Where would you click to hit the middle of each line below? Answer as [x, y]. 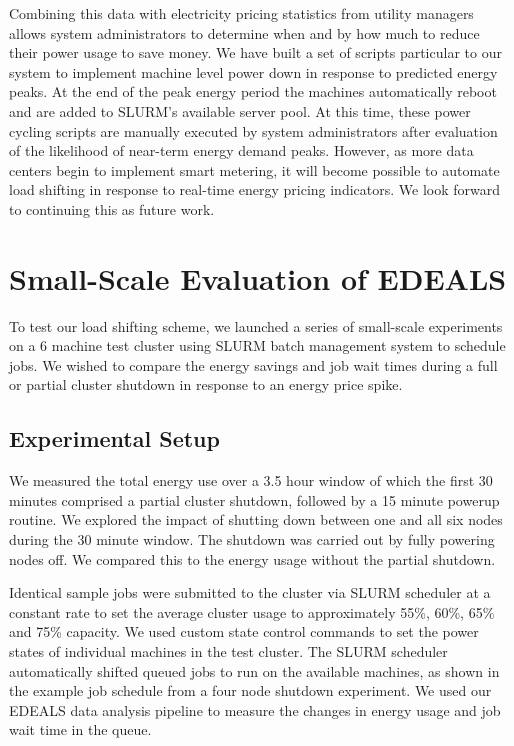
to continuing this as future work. [112, 208]
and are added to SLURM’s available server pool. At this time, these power [240, 110]
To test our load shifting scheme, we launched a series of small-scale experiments [256, 325]
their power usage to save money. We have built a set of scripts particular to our [255, 52]
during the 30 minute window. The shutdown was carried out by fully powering [252, 539]
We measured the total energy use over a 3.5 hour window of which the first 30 [251, 480]
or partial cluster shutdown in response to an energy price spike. [206, 384]
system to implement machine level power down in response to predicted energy [253, 71]
